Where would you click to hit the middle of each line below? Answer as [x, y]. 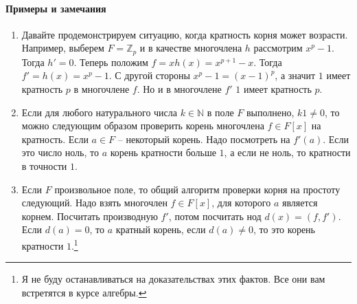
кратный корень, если [161, 229]
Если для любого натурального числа [100, 112]
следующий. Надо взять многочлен [94, 203]
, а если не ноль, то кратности [287, 152]
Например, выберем [63, 48]
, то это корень [284, 229]
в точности [44, 166]
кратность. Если [55, 139]
